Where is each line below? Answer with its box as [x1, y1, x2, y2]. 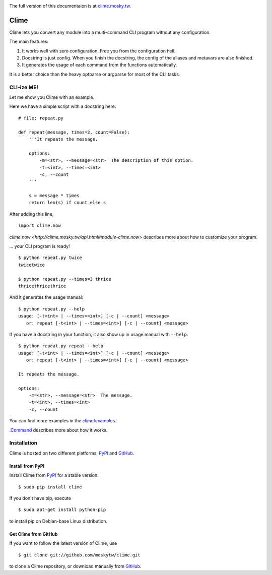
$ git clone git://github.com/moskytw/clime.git [18, 552, 141, 558]
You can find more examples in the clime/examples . [9, 418, 117, 424]
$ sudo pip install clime [18, 484, 83, 490]
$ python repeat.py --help [18, 306, 85, 312]
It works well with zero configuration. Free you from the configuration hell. [22, 48, 176, 54]
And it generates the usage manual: [9, 294, 83, 300]
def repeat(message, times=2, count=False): [18, 129, 130, 135]
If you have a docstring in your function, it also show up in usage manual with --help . [9, 331, 188, 337]
